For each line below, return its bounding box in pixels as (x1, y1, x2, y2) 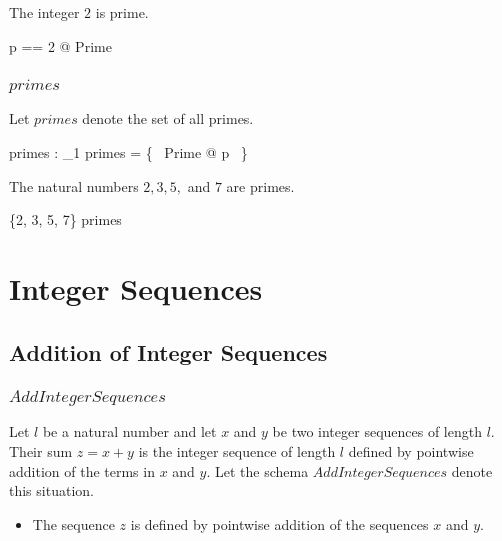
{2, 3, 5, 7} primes (9, 209, 122, 230)
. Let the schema (206, 460, 309, 481)
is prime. (95, 2, 149, 22)
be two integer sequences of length (272, 421, 482, 442)
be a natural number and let (42, 421, 217, 442)
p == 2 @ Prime (9, 35, 112, 56)
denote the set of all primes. (82, 108, 254, 129)
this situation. (9, 480, 94, 501)
